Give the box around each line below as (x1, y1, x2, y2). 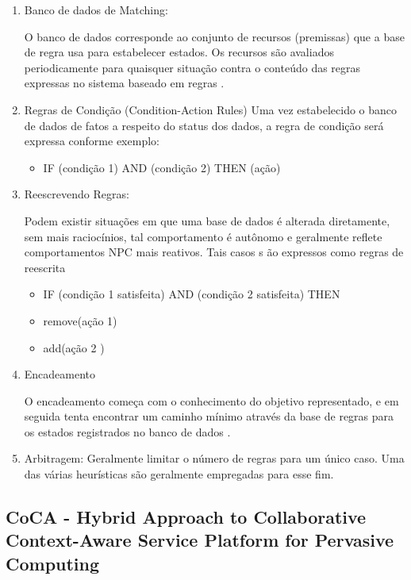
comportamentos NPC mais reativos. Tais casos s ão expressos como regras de (24, 244, 404, 260)
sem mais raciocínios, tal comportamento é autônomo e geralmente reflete (24, 228, 382, 244)
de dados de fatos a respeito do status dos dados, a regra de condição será (24, 117, 384, 133)
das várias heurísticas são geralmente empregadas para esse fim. (24, 466, 334, 482)
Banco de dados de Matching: (24, 2, 168, 17)
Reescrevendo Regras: (24, 186, 129, 202)
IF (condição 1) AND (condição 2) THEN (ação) (43, 159, 281, 175)
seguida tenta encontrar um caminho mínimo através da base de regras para (24, 408, 394, 424)
